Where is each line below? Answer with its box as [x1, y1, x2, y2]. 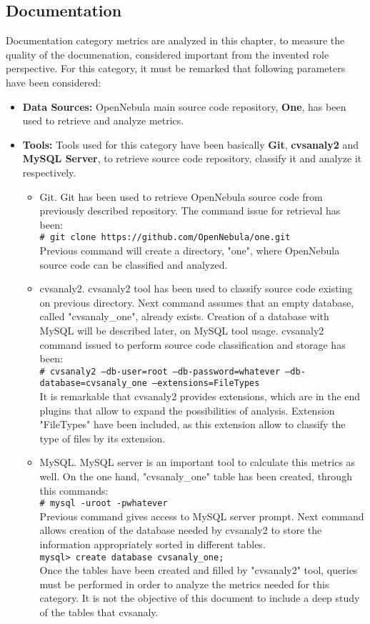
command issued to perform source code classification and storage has [39, 337, 346, 352]
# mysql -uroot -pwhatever [39, 498, 168, 509]
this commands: [39, 482, 109, 497]
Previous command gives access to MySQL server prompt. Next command [39, 508, 364, 523]
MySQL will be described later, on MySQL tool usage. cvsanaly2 [39, 322, 324, 337]
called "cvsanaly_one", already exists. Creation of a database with [39, 309, 329, 324]
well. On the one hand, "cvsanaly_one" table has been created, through [39, 469, 352, 484]
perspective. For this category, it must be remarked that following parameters [6, 61, 346, 76]
